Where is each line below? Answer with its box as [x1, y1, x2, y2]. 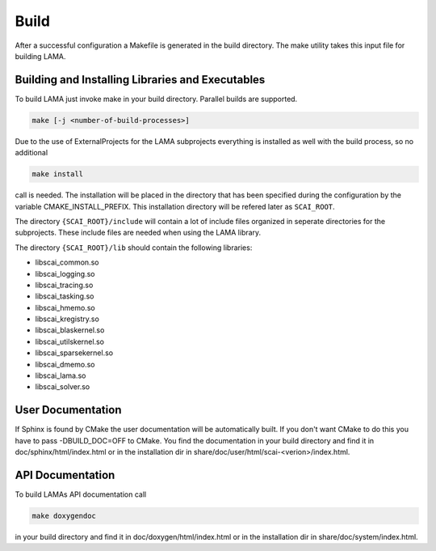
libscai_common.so [35, 257, 99, 267]
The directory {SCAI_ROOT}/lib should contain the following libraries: [15, 243, 253, 252]
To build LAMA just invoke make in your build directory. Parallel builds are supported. [15, 94, 298, 104]
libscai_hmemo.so [35, 303, 96, 312]
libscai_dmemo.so [35, 359, 95, 369]
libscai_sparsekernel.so [35, 348, 113, 358]
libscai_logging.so [35, 269, 96, 278]
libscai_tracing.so [35, 280, 94, 290]
